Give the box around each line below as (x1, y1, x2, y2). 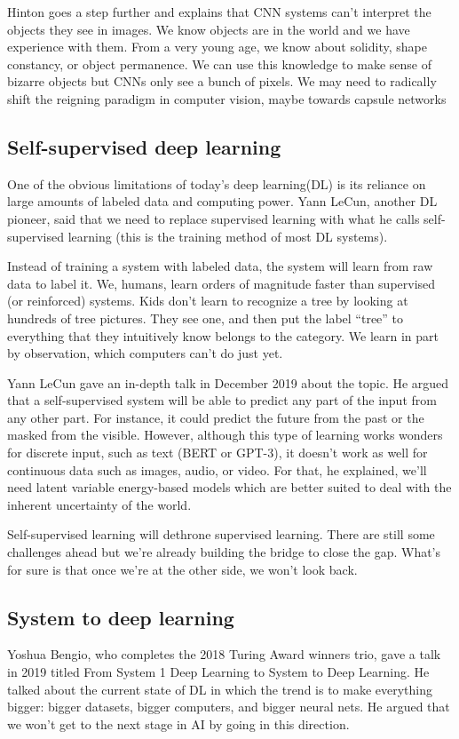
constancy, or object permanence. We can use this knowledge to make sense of (7, 54, 431, 73)
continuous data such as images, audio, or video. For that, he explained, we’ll (7, 460, 427, 479)
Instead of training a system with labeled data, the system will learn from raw (7, 257, 433, 275)
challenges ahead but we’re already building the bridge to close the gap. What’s (7, 543, 441, 561)
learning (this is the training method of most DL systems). (67, 226, 388, 245)
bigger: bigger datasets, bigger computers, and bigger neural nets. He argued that (7, 697, 450, 716)
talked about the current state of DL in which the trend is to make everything (7, 679, 433, 698)
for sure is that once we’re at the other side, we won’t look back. (7, 560, 358, 578)
